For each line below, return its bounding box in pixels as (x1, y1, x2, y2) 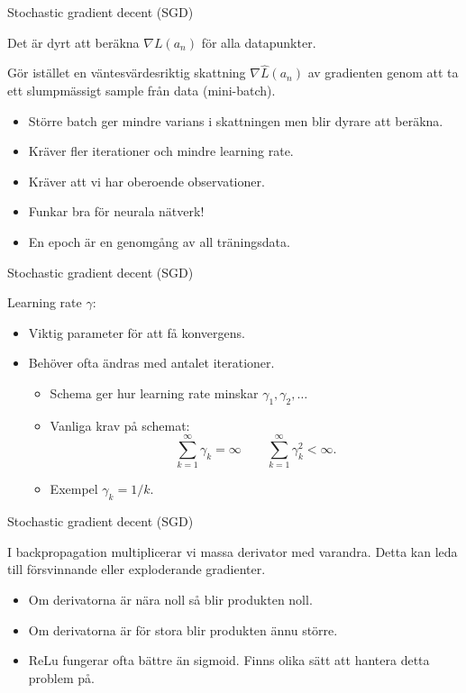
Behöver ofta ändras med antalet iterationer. (28, 353, 275, 372)
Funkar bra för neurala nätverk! (28, 202, 205, 221)
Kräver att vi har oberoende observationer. (28, 171, 265, 190)
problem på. (28, 668, 95, 687)
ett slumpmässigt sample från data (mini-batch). (7, 81, 276, 99)
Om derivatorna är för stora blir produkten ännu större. (28, 620, 338, 639)
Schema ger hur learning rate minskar (50, 383, 259, 402)
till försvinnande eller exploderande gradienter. (7, 560, 266, 579)
